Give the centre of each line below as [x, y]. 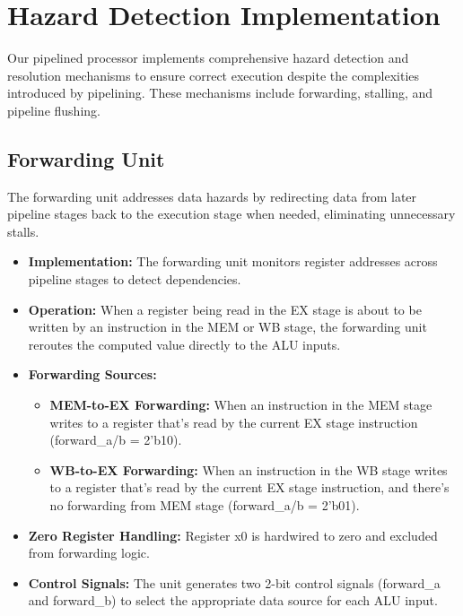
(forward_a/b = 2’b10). [116, 440]
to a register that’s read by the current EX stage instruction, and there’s [249, 487]
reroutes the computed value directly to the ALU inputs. [184, 344]
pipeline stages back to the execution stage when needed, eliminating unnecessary [231, 214]
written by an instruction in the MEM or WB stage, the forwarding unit [227, 327]
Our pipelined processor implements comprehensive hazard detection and [208, 58]
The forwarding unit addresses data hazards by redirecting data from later [212, 196]
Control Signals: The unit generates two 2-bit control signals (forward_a [234, 582]
